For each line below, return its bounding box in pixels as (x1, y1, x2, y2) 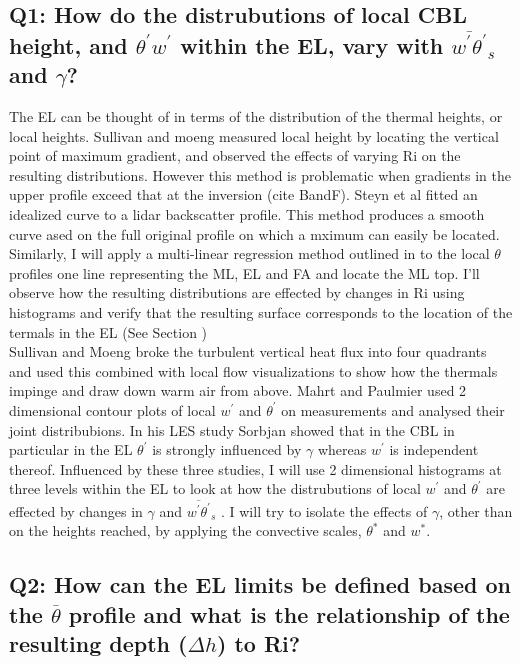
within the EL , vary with (180, 29, 444, 60)
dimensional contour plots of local (9, 399, 216, 420)
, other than (439, 500, 513, 521)
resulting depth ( (9, 628, 188, 659)
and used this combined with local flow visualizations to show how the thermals (9, 360, 498, 381)
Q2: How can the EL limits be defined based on (9, 569, 512, 600)
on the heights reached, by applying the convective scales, (9, 520, 362, 541)
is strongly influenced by (152, 439, 302, 460)
